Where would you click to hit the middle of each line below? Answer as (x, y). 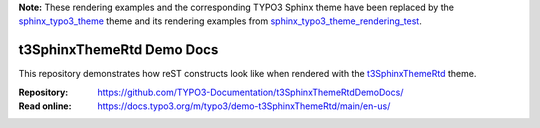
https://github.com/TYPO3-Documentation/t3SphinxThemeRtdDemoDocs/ (250, 92)
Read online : (45, 106)
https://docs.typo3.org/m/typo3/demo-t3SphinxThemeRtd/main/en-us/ (244, 106)
